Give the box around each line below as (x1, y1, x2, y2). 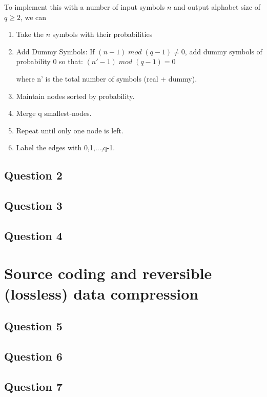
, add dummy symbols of (184, 46, 262, 56)
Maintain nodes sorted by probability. (16, 90, 135, 101)
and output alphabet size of (174, 2, 260, 12)
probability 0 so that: (16, 56, 83, 67)
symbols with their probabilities (52, 29, 153, 39)
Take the (16, 29, 44, 39)
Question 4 (4, 227, 63, 243)
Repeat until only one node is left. (16, 125, 124, 135)
